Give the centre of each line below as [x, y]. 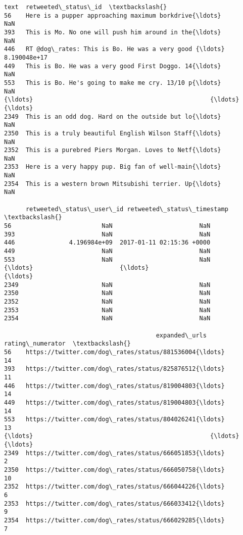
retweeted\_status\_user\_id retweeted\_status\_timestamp [127, 209]
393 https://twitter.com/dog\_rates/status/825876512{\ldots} [114, 369]
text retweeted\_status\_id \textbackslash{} [86, 7]
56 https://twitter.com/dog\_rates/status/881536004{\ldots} [114, 352]
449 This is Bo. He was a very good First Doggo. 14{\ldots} [113, 66]
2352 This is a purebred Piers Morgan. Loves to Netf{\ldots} [113, 150]
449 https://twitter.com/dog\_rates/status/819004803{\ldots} [114, 402]
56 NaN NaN [107, 226]
